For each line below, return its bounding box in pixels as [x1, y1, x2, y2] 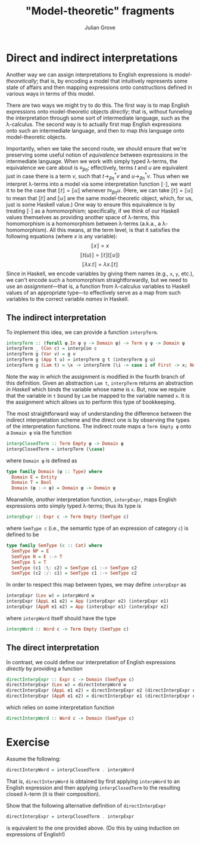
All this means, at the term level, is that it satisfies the [49, 226, 180, 234]
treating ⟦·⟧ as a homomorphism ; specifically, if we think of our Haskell [6, 207, 180, 214]
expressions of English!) [6, 830, 65, 837]
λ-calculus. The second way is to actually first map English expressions [6, 121, 182, 128]
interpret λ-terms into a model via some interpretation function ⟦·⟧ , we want [6, 180, 192, 188]
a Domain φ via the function [6, 429, 72, 436]
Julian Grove [84, 24, 116, 31]
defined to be [6, 531, 39, 538]
